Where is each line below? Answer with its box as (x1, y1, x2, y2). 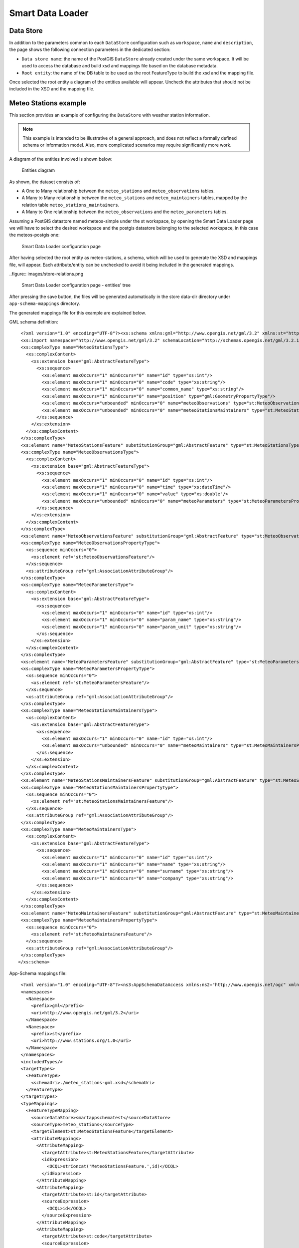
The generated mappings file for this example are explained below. (9, 310, 147, 315)
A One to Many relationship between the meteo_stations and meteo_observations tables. (21, 188, 215, 194)
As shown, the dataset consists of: (9, 179, 80, 185)
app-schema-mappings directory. (9, 301, 80, 307)
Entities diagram (21, 167, 55, 173)
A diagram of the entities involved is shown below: (9, 156, 113, 162)
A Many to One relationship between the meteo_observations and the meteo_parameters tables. (21, 209, 228, 215)
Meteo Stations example (9, 99, 87, 107)
